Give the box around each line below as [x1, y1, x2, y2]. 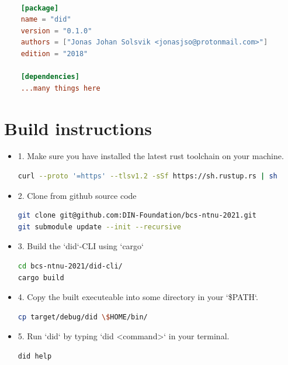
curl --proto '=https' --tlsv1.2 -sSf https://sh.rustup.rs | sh [18, 172, 277, 181]
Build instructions [4, 116, 152, 140]
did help [18, 352, 52, 360]
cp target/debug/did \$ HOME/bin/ [18, 312, 148, 321]
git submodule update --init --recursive [18, 222, 182, 231]
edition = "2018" [20, 49, 88, 58]
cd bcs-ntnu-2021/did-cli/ [18, 262, 123, 271]
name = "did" [20, 15, 71, 24]
